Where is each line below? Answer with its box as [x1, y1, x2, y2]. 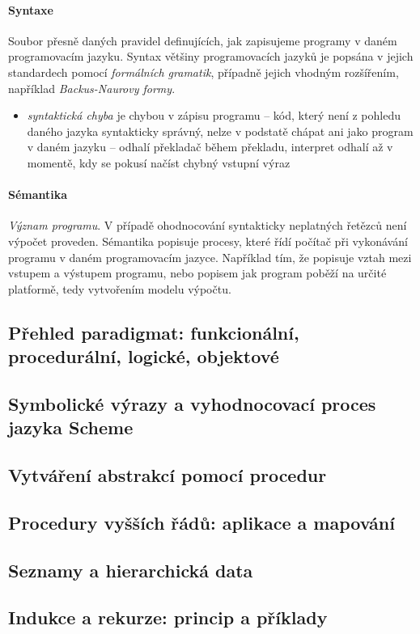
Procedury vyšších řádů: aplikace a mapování [8, 509, 395, 535]
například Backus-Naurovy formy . [8, 79, 176, 96]
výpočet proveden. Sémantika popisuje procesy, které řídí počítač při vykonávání [8, 232, 408, 249]
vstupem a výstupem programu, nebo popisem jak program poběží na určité [8, 264, 387, 281]
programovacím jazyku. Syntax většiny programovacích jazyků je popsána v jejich [8, 48, 414, 65]
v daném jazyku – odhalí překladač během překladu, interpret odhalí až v [27, 138, 393, 155]
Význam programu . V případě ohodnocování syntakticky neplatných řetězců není [8, 217, 407, 234]
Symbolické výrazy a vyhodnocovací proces [8, 391, 376, 416]
